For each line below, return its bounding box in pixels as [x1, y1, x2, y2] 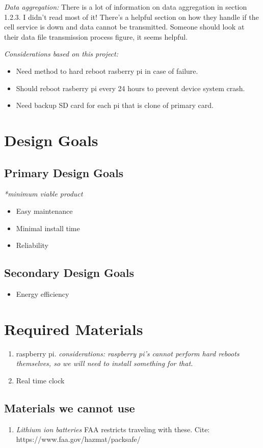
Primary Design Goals [4, 164, 124, 180]
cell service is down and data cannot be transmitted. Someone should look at [4, 21, 245, 32]
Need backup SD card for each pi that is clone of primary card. [16, 100, 214, 110]
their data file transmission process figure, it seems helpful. [4, 31, 188, 42]
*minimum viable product [4, 188, 83, 199]
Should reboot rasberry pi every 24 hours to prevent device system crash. [16, 82, 245, 93]
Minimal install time [16, 222, 80, 233]
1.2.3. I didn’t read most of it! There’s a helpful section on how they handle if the [4, 11, 259, 22]
